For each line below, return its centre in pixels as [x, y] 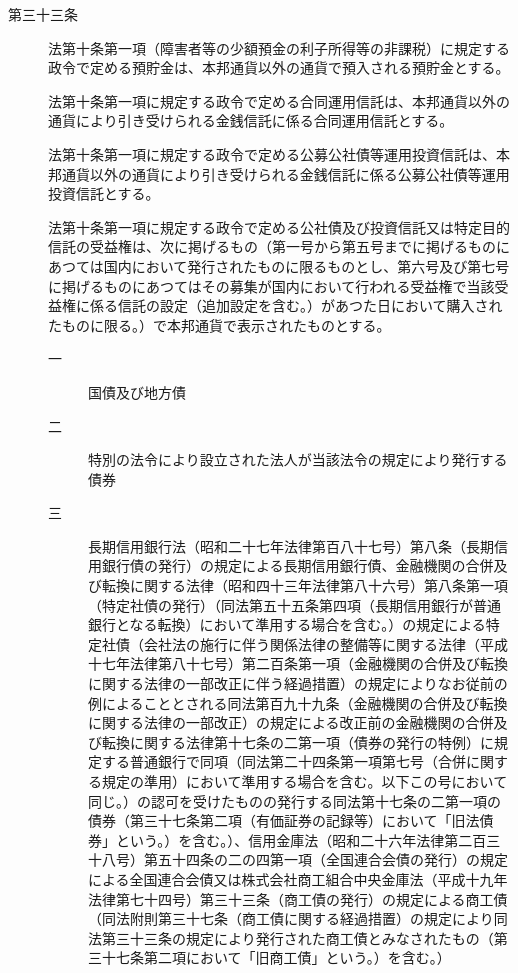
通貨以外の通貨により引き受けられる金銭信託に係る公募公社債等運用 [285, 173]
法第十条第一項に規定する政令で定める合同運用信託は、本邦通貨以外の [279, 100]
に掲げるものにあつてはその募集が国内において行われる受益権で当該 [271, 285]
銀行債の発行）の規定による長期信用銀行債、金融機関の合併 [297, 565]
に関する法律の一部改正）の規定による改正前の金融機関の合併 [291, 722]
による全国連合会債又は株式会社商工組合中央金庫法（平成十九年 [298, 878]
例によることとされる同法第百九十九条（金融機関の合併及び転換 [298, 702]
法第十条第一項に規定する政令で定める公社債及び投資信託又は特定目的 [279, 226]
